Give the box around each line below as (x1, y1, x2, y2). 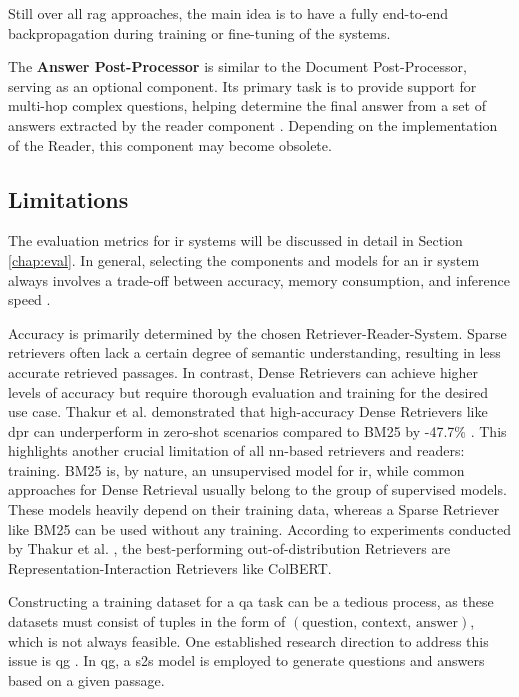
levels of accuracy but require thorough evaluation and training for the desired (8, 381, 488, 402)
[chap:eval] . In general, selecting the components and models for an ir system (8, 249, 480, 270)
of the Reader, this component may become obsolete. (8, 134, 332, 155)
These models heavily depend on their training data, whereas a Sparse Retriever (8, 499, 500, 520)
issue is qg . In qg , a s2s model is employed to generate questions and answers (8, 650, 485, 671)
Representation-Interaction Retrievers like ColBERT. (8, 557, 332, 578)
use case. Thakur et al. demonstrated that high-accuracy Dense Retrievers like (8, 401, 488, 422)
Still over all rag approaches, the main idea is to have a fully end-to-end (8, 3, 449, 23)
